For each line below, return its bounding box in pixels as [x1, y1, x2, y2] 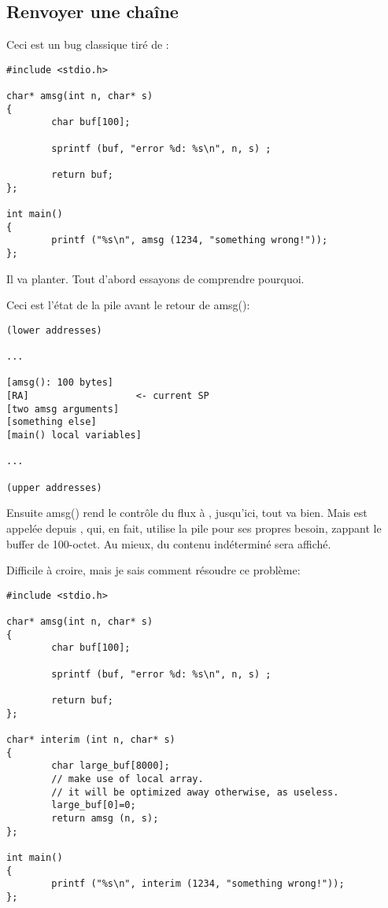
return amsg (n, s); [51, 812, 159, 824]
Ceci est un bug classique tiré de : [6, 36, 169, 53]
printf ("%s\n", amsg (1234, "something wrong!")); [51, 234, 328, 246]
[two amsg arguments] [6, 403, 120, 415]
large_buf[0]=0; [51, 799, 136, 811]
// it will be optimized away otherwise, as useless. [51, 786, 339, 798]
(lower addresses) [6, 324, 102, 336]
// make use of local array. [51, 773, 204, 784]
